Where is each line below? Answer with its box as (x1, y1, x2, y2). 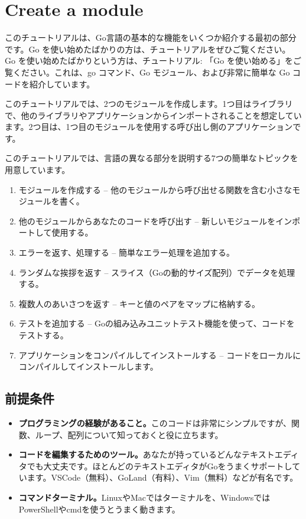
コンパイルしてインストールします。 (18, 360, 158, 373)
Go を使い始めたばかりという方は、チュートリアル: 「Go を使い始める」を (5, 54, 293, 67)
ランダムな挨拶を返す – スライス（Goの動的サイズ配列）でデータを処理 (18, 266, 295, 278)
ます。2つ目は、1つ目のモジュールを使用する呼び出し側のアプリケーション (5, 120, 293, 133)
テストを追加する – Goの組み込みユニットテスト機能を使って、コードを (18, 317, 295, 329)
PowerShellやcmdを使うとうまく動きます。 (18, 502, 180, 515)
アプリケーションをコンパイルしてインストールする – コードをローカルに (18, 348, 301, 361)
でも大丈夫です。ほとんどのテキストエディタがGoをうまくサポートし (27, 459, 292, 472)
